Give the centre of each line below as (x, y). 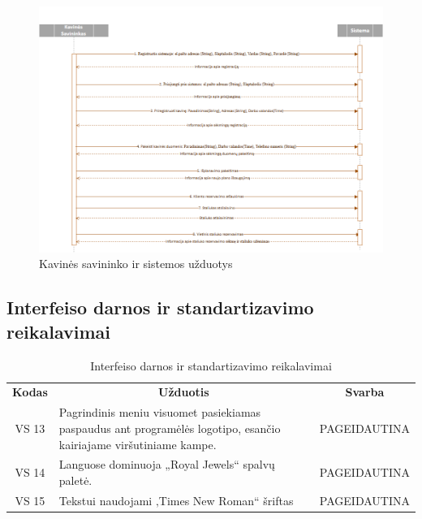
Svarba (365, 392)
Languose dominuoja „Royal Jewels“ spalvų (167, 464)
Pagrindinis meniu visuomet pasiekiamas (160, 412)
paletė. (75, 480)
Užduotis (184, 392)
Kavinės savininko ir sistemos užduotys (136, 264)
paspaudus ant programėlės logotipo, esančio (170, 428)
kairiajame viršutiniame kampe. (138, 444)
